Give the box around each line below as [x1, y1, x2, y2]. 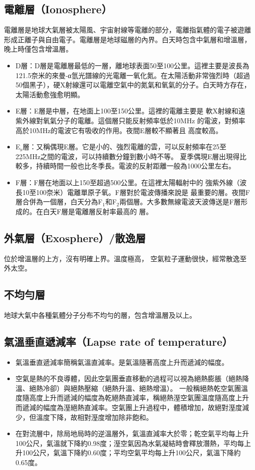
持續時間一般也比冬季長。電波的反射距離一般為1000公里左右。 [36, 161, 235, 171]
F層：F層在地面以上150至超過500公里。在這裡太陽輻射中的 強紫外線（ [15, 177, 240, 187]
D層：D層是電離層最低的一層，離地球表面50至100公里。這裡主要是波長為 [15, 60, 250, 70]
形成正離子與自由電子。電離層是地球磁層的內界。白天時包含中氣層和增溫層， [4, 34, 251, 44]
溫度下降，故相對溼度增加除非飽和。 [36, 412, 153, 422]
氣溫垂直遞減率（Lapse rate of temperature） [4, 333, 233, 349]
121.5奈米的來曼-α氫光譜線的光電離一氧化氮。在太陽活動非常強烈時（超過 [15, 70, 250, 80]
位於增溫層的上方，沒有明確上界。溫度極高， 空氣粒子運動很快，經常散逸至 [4, 253, 247, 263]
